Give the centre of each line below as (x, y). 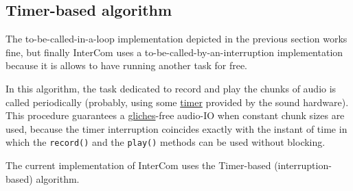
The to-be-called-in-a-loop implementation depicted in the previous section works (176, 39)
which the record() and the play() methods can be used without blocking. (166, 142)
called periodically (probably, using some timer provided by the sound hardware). (177, 102)
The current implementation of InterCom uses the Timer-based (138, 165)
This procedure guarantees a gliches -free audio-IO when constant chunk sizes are (175, 115)
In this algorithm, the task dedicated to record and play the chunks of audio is (171, 88)
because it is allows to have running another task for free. (127, 65)
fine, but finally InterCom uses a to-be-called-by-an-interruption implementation (174, 52)
